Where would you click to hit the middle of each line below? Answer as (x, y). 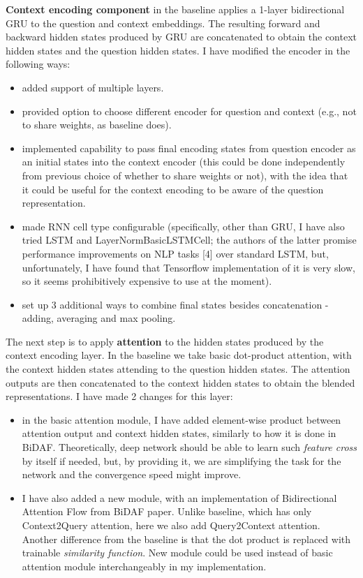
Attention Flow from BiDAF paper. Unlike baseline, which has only (167, 511)
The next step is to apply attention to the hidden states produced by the (165, 341)
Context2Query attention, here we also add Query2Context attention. (171, 525)
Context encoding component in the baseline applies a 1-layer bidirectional (175, 9)
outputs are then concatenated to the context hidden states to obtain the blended (180, 382)
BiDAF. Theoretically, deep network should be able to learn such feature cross (189, 447)
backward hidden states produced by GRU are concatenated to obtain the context (181, 37)
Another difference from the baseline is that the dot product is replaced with (186, 539)
